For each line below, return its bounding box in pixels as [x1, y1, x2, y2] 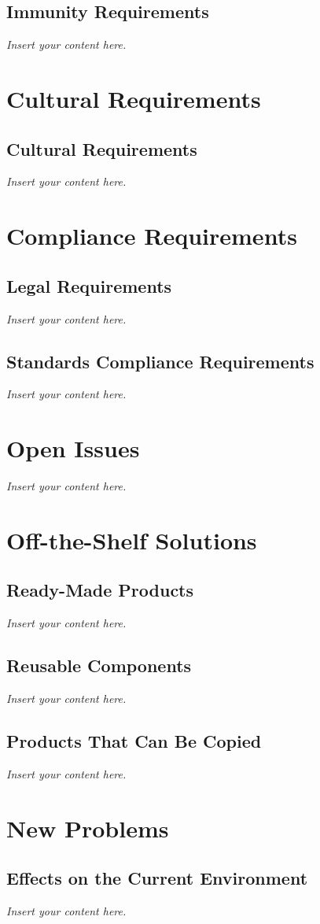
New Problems [6, 811, 169, 844]
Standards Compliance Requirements [6, 349, 314, 373]
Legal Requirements [6, 273, 172, 298]
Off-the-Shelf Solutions [6, 523, 257, 556]
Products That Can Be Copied [6, 729, 262, 753]
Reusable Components [6, 653, 192, 678]
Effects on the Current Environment [6, 866, 308, 890]
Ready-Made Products [6, 578, 194, 602]
